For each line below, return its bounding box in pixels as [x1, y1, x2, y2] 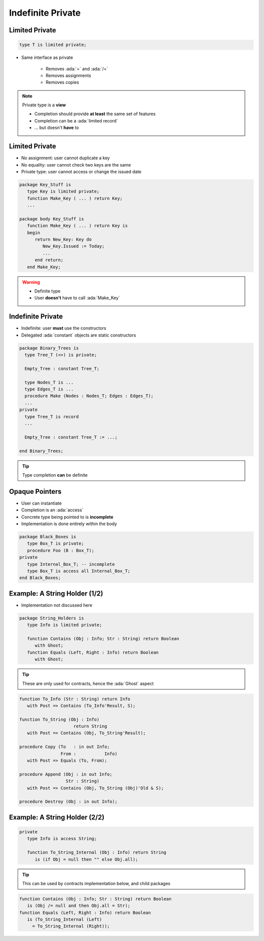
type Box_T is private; [27, 541, 84, 546]
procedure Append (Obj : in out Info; [19, 772, 112, 777]
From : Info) [60, 751, 117, 756]
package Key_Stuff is [19, 182, 71, 187]
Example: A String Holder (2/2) [9, 813, 105, 821]
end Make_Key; [27, 264, 61, 269]
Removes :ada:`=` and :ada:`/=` [45, 66, 109, 72]
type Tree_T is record [24, 414, 79, 419]
